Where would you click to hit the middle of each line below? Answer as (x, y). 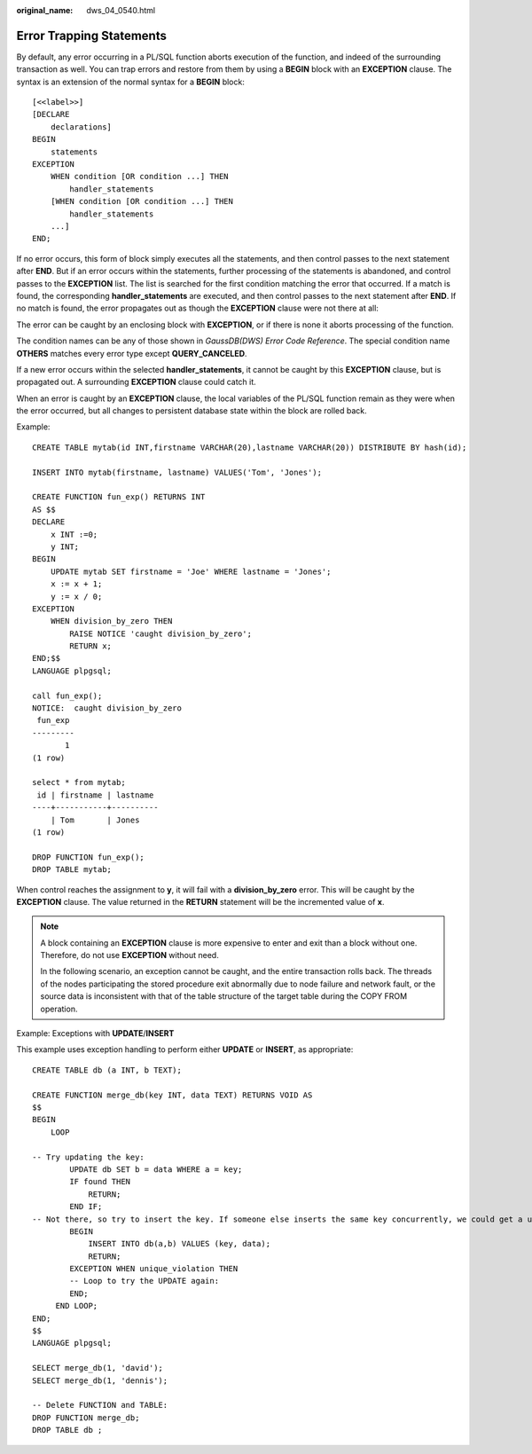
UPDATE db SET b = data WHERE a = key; (156, 1169)
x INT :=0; (74, 534)
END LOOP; (77, 1306)
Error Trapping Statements (92, 35)
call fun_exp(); (67, 696)
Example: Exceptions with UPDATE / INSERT (95, 1034)
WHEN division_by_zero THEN (111, 621)
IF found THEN (100, 1182)
